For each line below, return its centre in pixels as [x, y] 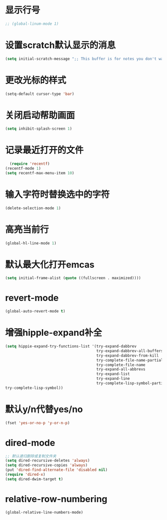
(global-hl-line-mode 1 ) [31, 243]
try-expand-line [113, 379]
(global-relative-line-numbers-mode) [44, 512]
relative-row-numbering [56, 499]
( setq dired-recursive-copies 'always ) [46, 465]
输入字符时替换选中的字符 [58, 195]
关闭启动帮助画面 [40, 115]
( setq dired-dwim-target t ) [34, 479]
